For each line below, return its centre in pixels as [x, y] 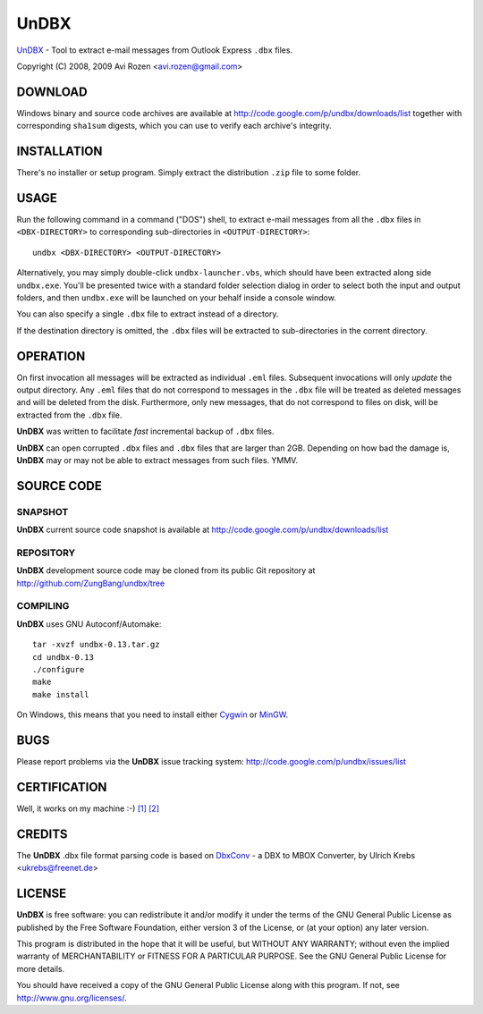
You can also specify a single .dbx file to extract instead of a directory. [148, 314]
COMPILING [43, 606]
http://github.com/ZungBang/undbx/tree [91, 583]
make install [61, 694]
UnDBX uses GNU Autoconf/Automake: [89, 624]
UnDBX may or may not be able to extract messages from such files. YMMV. [157, 461]
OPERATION [51, 356]
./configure [59, 670]
